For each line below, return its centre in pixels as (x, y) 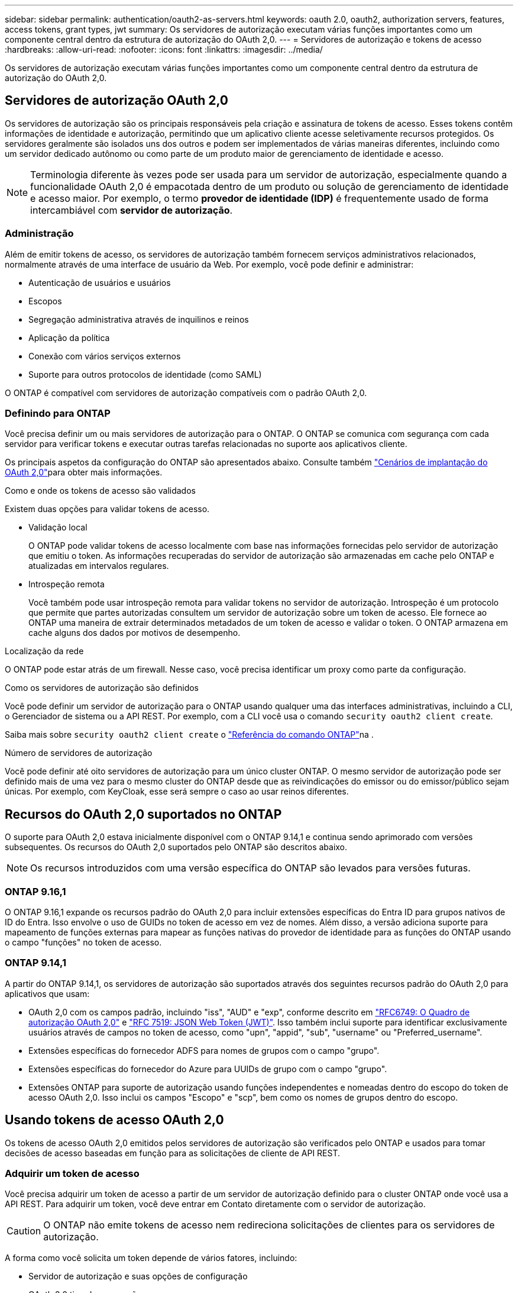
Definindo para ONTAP (58, 413)
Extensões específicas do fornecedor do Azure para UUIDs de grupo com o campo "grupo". (208, 1069)
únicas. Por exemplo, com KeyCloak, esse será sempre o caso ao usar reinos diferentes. (177, 792)
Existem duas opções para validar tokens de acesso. (107, 509)
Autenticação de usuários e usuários (100, 282)
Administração (39, 234)
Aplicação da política (69, 337)
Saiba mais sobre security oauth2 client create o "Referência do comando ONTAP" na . (189, 735)
